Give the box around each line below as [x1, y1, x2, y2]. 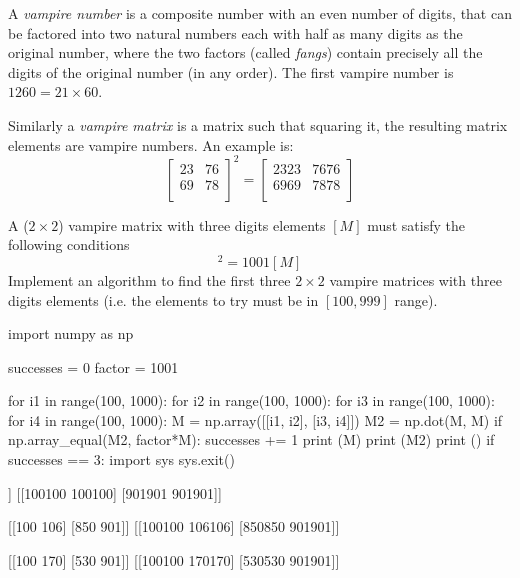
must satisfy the [367, 214, 465, 235]
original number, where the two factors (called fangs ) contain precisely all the [8, 42, 483, 63]
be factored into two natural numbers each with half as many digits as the [8, 22, 463, 43]
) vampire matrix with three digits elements [58, 214, 326, 235]
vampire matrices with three [329, 269, 502, 290]
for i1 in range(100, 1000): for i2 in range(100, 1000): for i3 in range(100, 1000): [8, 390, 495, 411]
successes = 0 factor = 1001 [8, 356, 179, 377]
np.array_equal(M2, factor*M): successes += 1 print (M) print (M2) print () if [8, 429, 495, 450]
